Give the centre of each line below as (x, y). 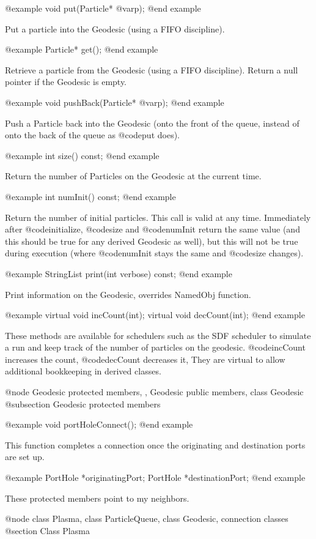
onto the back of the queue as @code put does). (92, 135)
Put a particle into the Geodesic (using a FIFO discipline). (115, 28)
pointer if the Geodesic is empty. (66, 82)
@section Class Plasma (47, 530)
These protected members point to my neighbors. (97, 498)
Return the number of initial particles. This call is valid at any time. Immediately (158, 217)
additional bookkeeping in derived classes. (83, 371)
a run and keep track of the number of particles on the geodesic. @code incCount (155, 347)
